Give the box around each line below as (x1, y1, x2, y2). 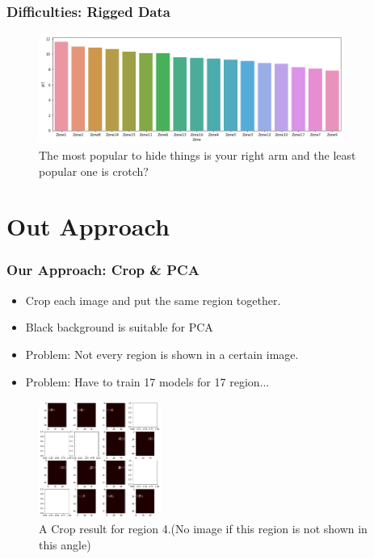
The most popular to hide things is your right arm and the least (39, 147, 356, 163)
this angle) (39, 536, 91, 553)
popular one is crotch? (39, 162, 149, 179)
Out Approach (6, 210, 170, 243)
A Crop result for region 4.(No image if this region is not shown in (39, 520, 368, 537)
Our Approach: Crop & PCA (6, 260, 200, 280)
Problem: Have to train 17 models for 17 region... (25, 373, 270, 390)
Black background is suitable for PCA (25, 319, 213, 336)
